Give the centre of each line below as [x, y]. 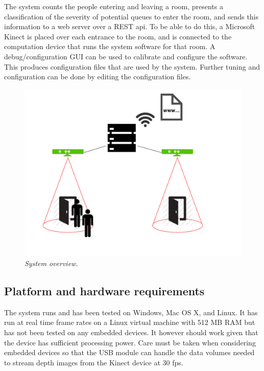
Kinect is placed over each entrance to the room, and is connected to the [118, 36]
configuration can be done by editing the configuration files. [98, 77]
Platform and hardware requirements [104, 290]
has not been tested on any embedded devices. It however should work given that [131, 332]
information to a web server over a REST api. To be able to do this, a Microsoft [130, 26]
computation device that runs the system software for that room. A [110, 46]
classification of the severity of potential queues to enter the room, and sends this [131, 16]
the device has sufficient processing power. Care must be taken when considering [130, 342]
